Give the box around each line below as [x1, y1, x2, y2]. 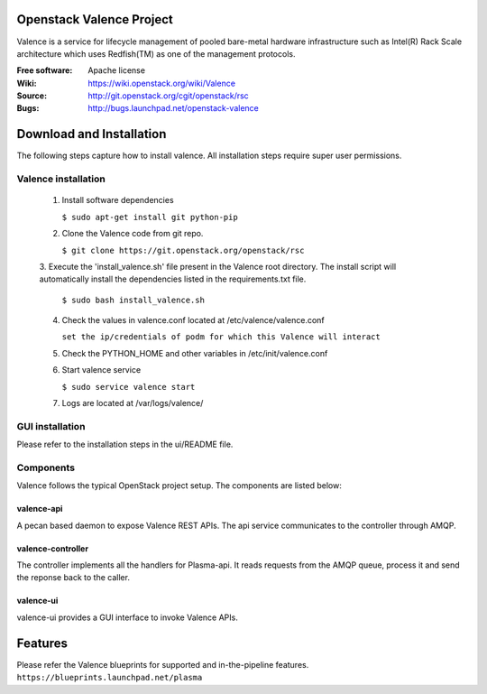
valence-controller [16, 542, 89, 554]
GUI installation [16, 420, 86, 432]
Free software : [16, 65, 73, 76]
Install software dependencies [61, 195, 175, 206]
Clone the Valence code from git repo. [61, 228, 204, 239]
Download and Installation [16, 126, 167, 142]
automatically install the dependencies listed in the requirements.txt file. [39, 273, 307, 284]
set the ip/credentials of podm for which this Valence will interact [61, 332, 381, 342]
